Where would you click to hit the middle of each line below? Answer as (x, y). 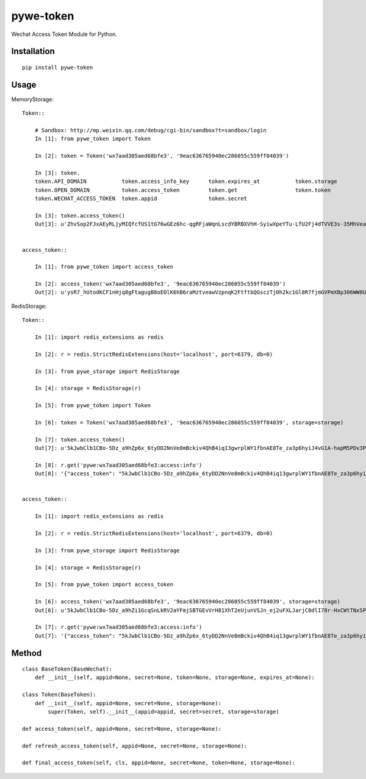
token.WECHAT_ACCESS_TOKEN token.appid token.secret (141, 199)
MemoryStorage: (33, 99)
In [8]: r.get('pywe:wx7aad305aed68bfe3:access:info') (118, 465)
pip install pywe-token (58, 67)
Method (27, 653)
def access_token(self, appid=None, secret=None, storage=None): (122, 729)
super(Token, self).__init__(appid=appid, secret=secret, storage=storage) (164, 712)
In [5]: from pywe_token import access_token (104, 585)
